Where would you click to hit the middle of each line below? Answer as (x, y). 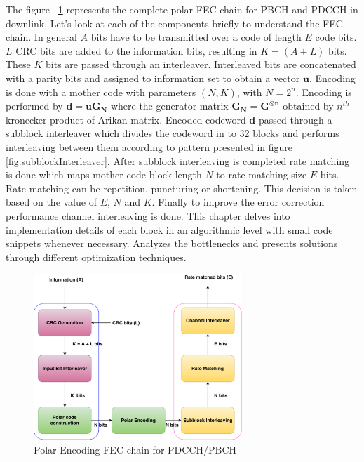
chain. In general (41, 37)
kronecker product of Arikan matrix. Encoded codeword (126, 119)
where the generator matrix (169, 106)
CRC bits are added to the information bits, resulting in (136, 50)
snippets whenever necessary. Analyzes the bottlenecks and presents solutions (172, 243)
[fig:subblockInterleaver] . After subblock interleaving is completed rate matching (178, 160)
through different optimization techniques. (96, 257)
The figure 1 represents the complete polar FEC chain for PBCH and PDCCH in (182, 9)
